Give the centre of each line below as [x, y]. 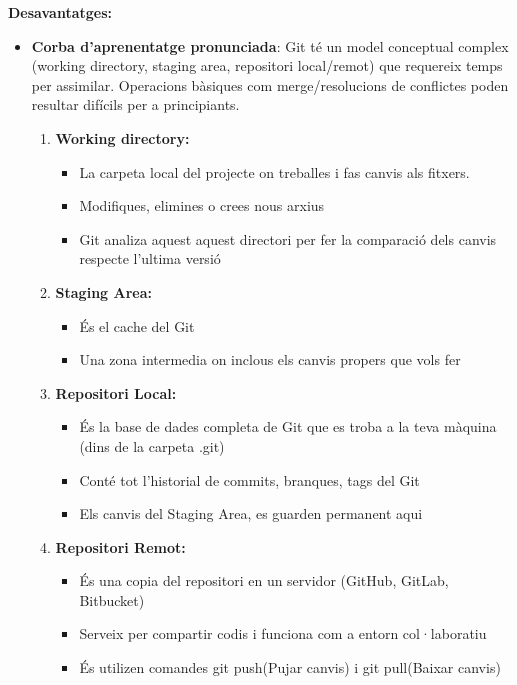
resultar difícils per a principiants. [135, 104]
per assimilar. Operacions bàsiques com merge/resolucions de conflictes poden [270, 84]
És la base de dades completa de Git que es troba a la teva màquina [288, 426]
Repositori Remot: [120, 546]
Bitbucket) [112, 599]
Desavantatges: [60, 12]
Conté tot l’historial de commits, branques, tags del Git [249, 479]
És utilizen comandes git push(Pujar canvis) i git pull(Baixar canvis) [290, 667]
